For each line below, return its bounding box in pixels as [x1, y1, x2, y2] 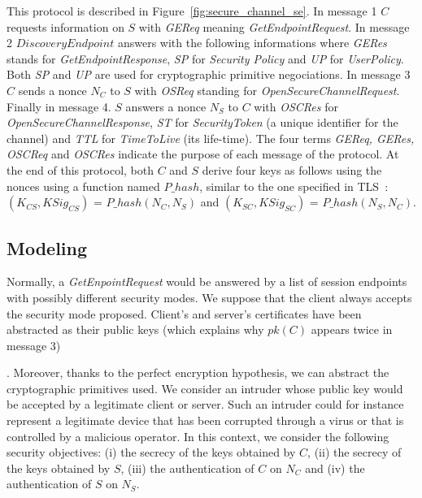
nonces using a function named [7, 177, 160, 194]
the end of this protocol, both [7, 161, 154, 178]
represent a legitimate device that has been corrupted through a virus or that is [7, 412, 404, 429]
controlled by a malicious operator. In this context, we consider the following [7, 427, 389, 444]
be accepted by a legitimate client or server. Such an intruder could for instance [7, 396, 404, 413]
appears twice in [311, 321, 393, 338]
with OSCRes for [254, 97, 338, 115]
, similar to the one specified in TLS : [199, 177, 389, 194]
